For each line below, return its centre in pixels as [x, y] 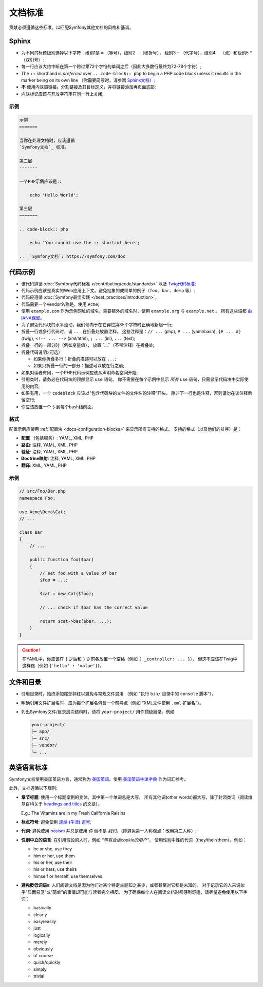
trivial [39, 976]
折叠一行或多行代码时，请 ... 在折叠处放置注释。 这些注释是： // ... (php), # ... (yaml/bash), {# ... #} [131, 332]
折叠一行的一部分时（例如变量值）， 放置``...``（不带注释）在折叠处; [88, 345]
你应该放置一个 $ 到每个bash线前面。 [58, 407]
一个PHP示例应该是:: [41, 181]
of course [43, 956]
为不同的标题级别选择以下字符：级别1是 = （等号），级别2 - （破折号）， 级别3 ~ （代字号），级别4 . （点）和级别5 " [137, 53]
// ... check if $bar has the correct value [94, 607]
